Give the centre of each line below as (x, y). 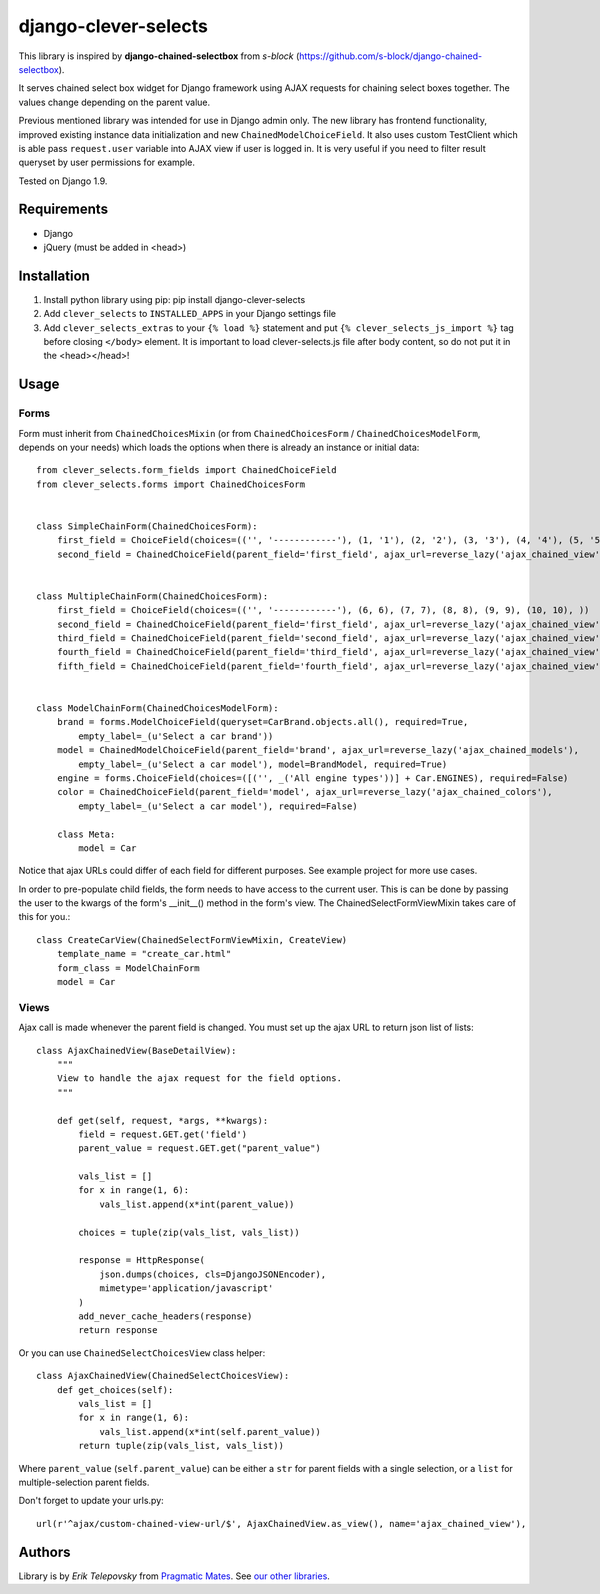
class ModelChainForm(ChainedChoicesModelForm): (157, 708)
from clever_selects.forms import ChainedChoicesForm (170, 484)
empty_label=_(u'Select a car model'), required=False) (218, 806)
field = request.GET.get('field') (163, 1134)
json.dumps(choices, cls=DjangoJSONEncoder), (213, 1274)
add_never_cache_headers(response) (165, 1316)
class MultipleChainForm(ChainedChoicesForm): (152, 596)
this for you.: (44, 917)
